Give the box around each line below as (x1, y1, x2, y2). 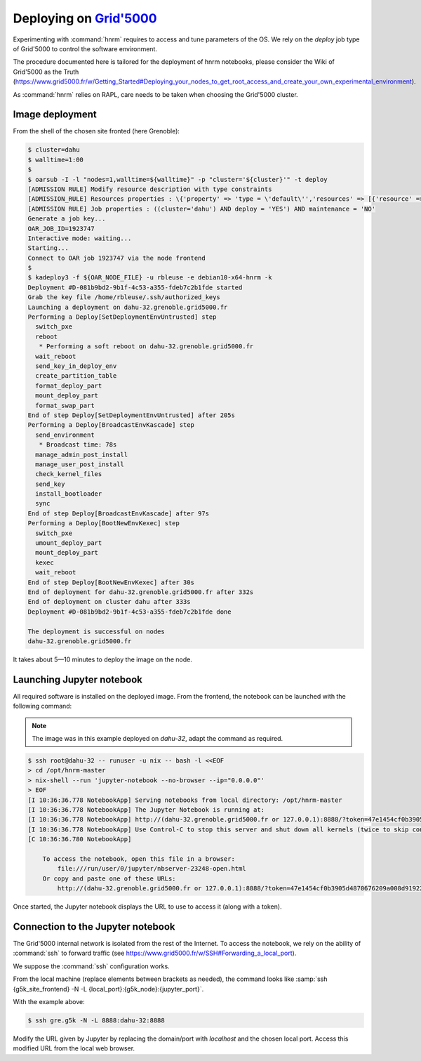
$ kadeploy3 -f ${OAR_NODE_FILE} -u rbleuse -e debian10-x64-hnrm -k (27, 274, 272, 282)
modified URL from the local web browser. (13, 1044, 135, 1053)
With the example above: (13, 997, 85, 1006)
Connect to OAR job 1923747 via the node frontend (27, 253, 206, 262)
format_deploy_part (35, 381, 102, 390)
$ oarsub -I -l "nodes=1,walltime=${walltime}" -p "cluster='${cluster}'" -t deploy (27, 176, 328, 183)
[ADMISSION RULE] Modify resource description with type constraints (27, 185, 272, 193)
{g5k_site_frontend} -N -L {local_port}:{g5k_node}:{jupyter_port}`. (13, 984, 204, 993)
